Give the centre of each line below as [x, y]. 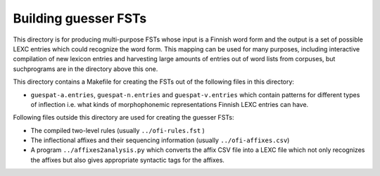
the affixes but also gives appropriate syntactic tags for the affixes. [128, 160]
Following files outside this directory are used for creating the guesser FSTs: [123, 118]
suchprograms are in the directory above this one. [85, 69]
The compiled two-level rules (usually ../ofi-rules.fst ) [118, 130]
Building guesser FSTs [80, 18]
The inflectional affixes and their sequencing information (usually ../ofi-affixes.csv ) [160, 140]
